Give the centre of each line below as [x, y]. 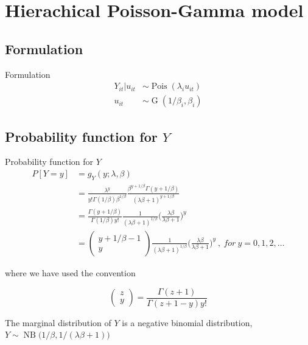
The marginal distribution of [58, 322]
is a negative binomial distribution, [187, 322]
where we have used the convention [70, 272]
